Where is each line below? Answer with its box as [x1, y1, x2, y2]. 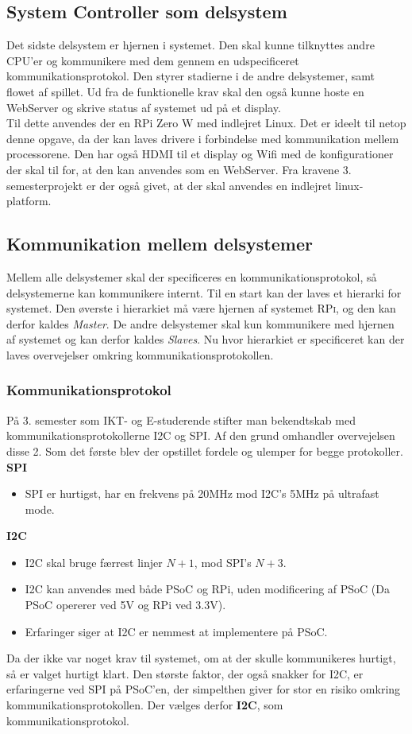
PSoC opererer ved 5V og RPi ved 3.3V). [25, 596, 226, 613]
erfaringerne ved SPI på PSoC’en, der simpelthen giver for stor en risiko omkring [6, 681, 401, 697]
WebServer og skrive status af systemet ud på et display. [6, 99, 281, 115]
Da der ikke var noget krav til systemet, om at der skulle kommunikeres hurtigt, [6, 650, 396, 666]
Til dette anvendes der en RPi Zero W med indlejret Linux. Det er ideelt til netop [6, 115, 406, 131]
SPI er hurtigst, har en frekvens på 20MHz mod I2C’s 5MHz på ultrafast [25, 485, 379, 502]
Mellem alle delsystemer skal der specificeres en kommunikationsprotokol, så [6, 268, 377, 285]
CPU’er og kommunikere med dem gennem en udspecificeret [6, 52, 299, 68]
